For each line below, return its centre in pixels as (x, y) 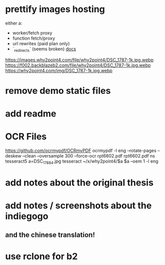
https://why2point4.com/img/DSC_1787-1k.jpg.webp (59, 70)
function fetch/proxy (34, 38)
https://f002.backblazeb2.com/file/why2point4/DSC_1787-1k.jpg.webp (78, 65)
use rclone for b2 (42, 256)
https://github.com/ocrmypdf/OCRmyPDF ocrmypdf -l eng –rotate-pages (81, 151)
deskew (13, 156)
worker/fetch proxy (32, 33)
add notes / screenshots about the (78, 206)
